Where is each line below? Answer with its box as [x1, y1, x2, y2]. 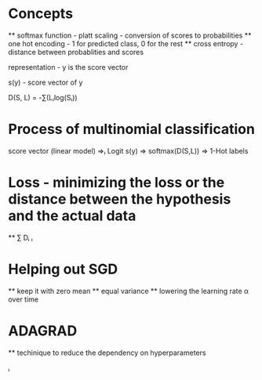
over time [8, 295, 39, 304]
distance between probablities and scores [8, 47, 144, 56]
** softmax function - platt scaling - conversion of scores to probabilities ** [8, 31, 252, 40]
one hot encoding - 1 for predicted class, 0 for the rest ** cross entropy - [8, 38, 244, 48]
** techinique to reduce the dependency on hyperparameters [8, 348, 206, 357]
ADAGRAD [8, 322, 78, 339]
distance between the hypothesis [8, 190, 231, 208]
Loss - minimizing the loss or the [8, 174, 225, 192]
